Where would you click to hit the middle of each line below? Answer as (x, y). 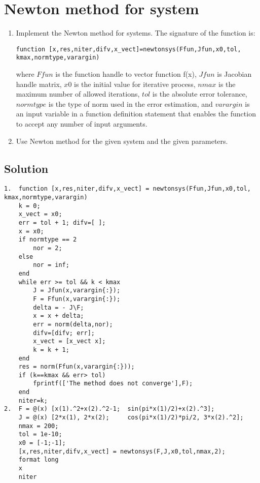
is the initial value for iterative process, (135, 84)
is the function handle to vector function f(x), (126, 74)
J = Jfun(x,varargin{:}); (77, 291)
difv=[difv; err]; (64, 333)
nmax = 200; (39, 426)
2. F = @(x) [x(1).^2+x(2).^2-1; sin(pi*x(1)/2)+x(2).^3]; (109, 409)
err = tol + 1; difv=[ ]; (62, 223)
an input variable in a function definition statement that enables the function (136, 114)
